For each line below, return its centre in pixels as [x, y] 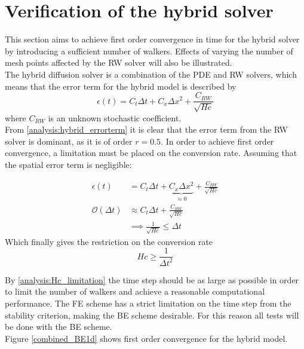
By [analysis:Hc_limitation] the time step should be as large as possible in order [152, 279]
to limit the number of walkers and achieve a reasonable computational [135, 291]
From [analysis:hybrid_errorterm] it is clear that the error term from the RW [147, 129]
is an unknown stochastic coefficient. [115, 117]
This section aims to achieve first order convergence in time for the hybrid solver [152, 39]
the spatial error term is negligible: [68, 164]
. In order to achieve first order [217, 141]
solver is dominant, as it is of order [69, 141]
